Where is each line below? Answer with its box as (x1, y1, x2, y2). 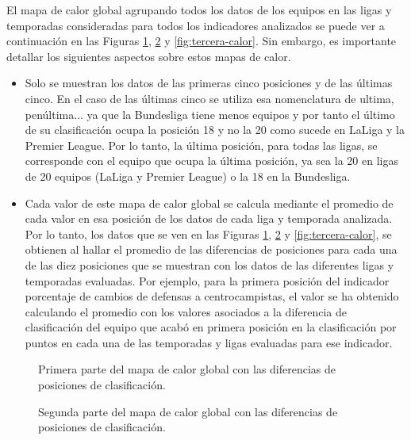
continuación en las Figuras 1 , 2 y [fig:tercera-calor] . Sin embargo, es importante (6, 33, 397, 49)
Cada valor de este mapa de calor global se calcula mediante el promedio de (25, 194, 394, 211)
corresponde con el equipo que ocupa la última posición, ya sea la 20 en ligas (25, 152, 398, 169)
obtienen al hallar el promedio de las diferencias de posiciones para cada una (25, 241, 398, 258)
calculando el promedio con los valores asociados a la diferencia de (25, 303, 348, 319)
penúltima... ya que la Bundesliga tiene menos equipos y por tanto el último (25, 105, 395, 122)
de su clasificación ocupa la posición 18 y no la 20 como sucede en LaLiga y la (25, 121, 405, 138)
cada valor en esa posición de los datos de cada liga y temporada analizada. (25, 210, 393, 227)
